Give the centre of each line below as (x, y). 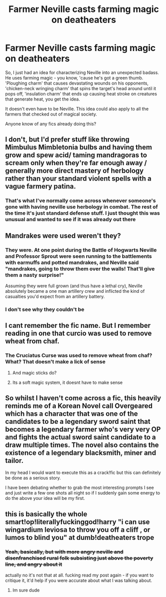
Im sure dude (26, 590)
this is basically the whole (46, 514)
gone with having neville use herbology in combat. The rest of (82, 207)
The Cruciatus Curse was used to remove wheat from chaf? (79, 355)
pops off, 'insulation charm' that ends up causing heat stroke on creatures (81, 94)
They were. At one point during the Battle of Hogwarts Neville (81, 250)
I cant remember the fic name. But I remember (78, 326)
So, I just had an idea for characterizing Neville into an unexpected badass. (82, 72)
